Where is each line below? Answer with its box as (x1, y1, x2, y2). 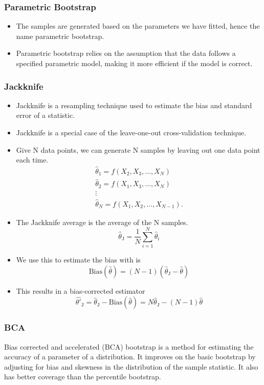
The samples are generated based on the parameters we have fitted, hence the (16, 21, 260, 31)
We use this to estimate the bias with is (16, 254, 141, 265)
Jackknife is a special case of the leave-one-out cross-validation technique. (16, 127, 247, 137)
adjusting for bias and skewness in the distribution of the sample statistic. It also (4, 361, 258, 372)
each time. (16, 154, 49, 165)
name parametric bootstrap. (16, 30, 104, 41)
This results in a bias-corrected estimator (16, 285, 145, 296)
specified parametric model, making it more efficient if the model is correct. (16, 58, 253, 68)
